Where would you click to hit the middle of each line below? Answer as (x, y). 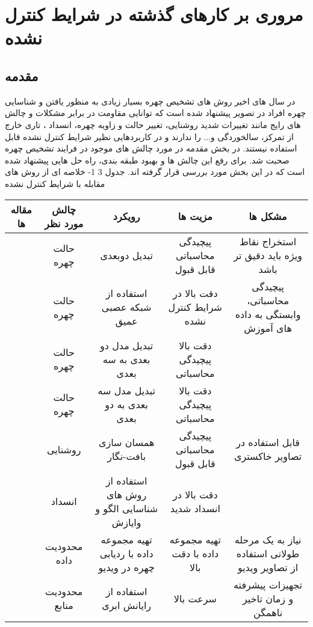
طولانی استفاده (268, 553)
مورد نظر (64, 223)
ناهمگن (268, 612)
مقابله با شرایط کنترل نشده (55, 183)
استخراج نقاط (268, 241)
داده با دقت (195, 553)
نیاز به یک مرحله (268, 539)
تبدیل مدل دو (126, 345)
